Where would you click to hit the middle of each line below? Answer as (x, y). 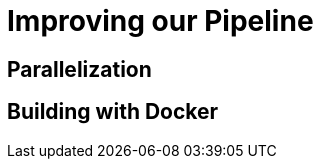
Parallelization (79, 69)
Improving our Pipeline (160, 21)
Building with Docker (113, 112)
